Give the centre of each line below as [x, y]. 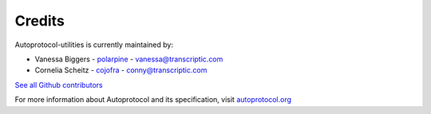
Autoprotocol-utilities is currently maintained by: [94, 45]
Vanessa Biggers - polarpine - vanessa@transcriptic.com [129, 59]
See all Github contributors [59, 85]
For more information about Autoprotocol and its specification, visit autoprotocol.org [153, 100]
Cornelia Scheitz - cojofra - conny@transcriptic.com [121, 70]
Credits [40, 21]
